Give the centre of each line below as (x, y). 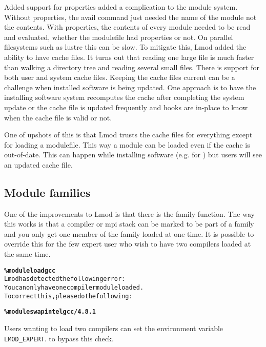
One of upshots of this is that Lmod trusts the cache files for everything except (128, 135)
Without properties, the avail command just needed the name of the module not (130, 17)
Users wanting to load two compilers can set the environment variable (114, 328)
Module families (47, 192)
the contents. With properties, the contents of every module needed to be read (127, 27)
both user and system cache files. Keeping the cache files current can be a (120, 77)
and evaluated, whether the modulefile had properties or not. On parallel (119, 37)
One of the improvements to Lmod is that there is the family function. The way (129, 213)
